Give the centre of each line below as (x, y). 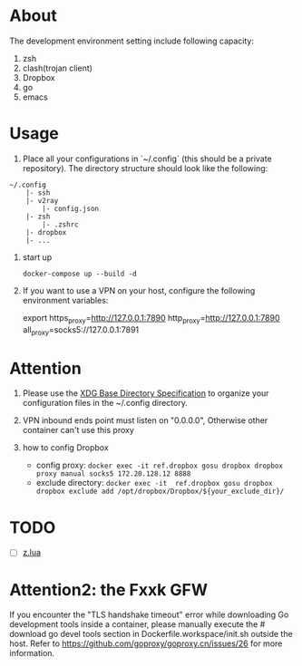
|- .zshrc (60, 224)
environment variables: (65, 300)
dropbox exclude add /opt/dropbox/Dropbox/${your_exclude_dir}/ (160, 492)
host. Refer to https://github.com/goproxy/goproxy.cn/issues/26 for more (146, 643)
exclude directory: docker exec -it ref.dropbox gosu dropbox (154, 483)
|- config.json (71, 208)
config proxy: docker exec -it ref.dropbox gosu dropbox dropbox (160, 465)
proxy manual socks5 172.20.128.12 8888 (113, 474)
